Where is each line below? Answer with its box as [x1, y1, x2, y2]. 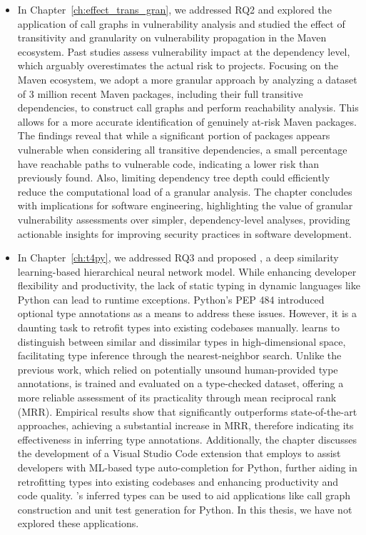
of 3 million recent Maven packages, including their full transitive [17, 86, 303, 101]
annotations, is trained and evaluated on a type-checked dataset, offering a [17, 376, 344, 391]
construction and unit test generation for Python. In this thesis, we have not [17, 501, 352, 516]
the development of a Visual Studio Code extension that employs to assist [17, 446, 341, 461]
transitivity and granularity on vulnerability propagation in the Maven [17, 30, 327, 45]
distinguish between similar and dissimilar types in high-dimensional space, [17, 334, 346, 349]
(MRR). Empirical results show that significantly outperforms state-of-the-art [17, 404, 357, 419]
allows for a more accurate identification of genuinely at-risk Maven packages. [17, 114, 357, 129]
